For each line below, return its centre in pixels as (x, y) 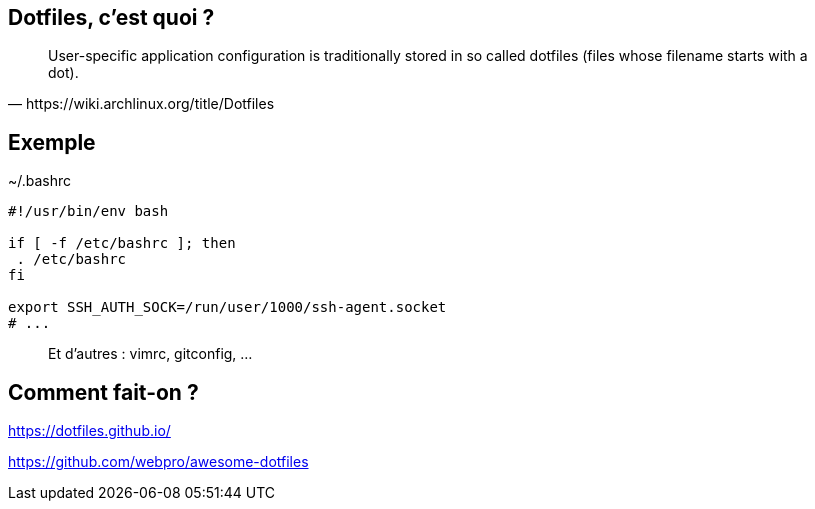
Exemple (52, 142)
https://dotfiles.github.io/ (89, 431)
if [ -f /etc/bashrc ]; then (122, 243)
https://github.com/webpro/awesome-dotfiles (158, 462)
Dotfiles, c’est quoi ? (111, 17)
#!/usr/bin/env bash (88, 211)
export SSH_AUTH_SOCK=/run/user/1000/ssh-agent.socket (227, 307)
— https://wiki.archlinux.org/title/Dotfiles (141, 104)
